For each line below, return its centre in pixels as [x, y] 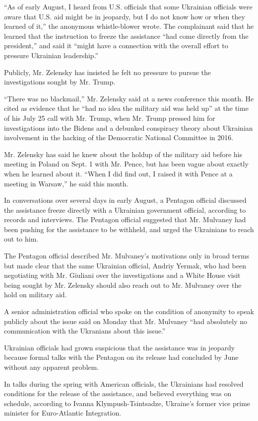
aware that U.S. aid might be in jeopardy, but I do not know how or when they [125, 16]
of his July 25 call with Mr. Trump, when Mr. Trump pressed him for [110, 118]
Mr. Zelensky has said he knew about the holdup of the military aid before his [123, 154]
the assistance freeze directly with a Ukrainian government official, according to [125, 210]
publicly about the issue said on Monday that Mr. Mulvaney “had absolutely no [126, 321]
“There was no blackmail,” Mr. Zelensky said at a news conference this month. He [129, 98]
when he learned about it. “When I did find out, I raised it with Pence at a [118, 173]
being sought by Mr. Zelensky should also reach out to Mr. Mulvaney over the [123, 285]
